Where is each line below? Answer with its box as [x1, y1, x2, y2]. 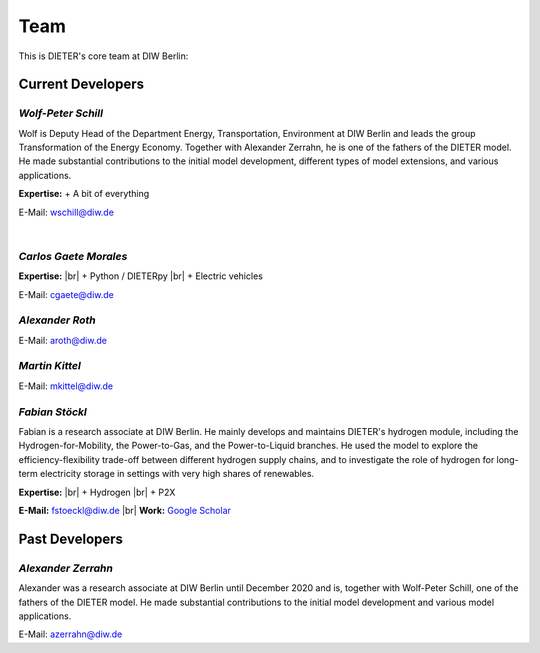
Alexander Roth [18, 313, 96, 327]
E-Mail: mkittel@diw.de [18, 380, 114, 392]
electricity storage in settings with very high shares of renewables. [40, 468, 315, 480]
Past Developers [18, 530, 124, 547]
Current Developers [18, 76, 145, 93]
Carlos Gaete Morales [18, 249, 128, 263]
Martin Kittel [18, 359, 82, 373]
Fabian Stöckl [18, 405, 87, 419]
